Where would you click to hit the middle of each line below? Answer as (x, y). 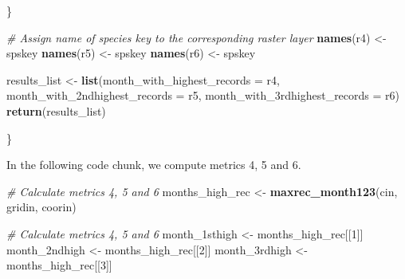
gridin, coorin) (41, 207)
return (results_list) (56, 110)
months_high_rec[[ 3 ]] (59, 265)
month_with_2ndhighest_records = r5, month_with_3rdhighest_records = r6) (203, 95)
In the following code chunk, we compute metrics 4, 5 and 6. (154, 165)
